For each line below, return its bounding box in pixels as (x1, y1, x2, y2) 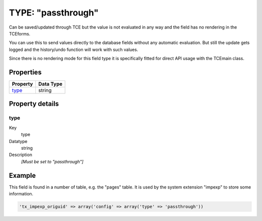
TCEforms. (9, 31, 31, 36)
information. (9, 191, 33, 197)
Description (9, 152, 33, 158)
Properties (9, 68, 42, 76)
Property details (9, 100, 59, 108)
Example (9, 171, 36, 179)
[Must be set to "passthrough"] (21, 158, 83, 164)
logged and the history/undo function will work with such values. (9, 47, 138, 52)
